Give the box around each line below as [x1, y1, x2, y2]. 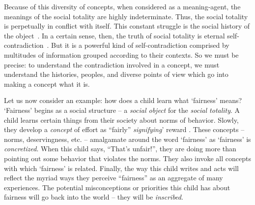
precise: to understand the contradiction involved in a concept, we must [4, 59, 220, 69]
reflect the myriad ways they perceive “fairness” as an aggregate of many [4, 172, 223, 183]
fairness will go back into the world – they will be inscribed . [4, 192, 183, 202]
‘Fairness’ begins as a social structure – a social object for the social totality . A [4, 104, 240, 115]
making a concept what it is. [4, 78, 90, 89]
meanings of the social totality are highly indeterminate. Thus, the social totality [4, 11, 248, 21]
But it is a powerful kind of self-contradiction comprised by [51, 40, 229, 50]
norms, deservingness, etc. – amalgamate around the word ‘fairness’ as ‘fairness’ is [4, 134, 251, 144]
